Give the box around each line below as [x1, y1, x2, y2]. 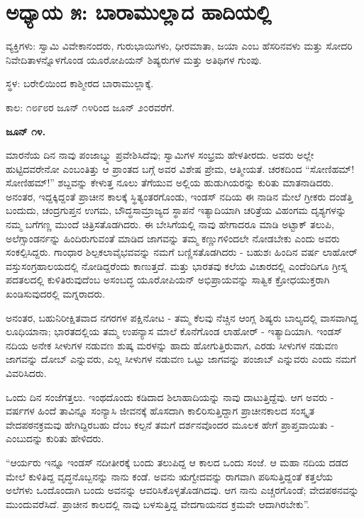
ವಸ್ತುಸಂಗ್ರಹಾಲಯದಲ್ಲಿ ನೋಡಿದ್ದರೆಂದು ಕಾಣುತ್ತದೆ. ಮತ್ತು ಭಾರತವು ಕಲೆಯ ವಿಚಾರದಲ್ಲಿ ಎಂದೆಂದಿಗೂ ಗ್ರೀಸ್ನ [6, 258, 348, 273]
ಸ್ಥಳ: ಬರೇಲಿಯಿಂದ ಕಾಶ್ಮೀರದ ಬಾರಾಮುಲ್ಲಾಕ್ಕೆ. [6, 76, 154, 91]
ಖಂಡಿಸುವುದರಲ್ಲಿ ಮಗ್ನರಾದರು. [6, 286, 106, 301]
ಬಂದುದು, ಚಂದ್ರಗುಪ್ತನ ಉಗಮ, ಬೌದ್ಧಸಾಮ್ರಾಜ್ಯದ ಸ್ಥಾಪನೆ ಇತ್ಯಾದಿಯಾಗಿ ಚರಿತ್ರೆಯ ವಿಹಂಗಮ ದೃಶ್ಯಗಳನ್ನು [6, 203, 347, 218]
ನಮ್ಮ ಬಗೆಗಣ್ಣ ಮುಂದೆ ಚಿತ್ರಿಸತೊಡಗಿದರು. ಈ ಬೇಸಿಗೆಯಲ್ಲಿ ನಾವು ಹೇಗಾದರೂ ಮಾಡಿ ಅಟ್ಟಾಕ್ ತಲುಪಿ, [6, 217, 334, 232]
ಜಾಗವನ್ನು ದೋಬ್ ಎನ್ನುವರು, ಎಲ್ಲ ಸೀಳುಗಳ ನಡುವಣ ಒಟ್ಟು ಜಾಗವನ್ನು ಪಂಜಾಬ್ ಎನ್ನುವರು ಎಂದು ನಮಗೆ [6, 351, 356, 366]
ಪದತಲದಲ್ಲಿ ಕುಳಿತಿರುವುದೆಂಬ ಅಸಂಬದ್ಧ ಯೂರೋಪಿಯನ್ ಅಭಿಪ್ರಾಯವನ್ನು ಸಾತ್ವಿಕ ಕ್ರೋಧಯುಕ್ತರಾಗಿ [6, 272, 330, 287]
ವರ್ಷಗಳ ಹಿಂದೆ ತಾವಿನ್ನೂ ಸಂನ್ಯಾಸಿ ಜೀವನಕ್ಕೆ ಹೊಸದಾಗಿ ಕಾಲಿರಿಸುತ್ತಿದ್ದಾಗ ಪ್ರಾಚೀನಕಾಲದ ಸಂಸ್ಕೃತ [6, 403, 315, 418]
